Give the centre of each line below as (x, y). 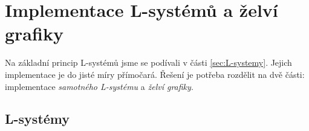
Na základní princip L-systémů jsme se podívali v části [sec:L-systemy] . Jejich (148, 62)
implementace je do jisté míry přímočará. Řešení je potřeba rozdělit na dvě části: (155, 74)
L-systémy (37, 119)
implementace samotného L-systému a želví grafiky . (99, 86)
